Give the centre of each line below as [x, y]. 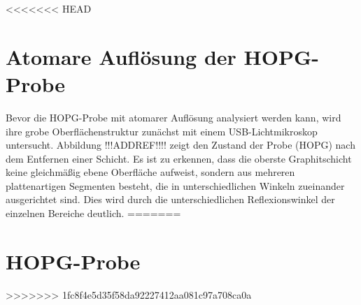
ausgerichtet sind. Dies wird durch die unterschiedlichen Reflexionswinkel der [170, 199]
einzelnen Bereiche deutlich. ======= [93, 213]
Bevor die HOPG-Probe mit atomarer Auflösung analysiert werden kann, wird [174, 117]
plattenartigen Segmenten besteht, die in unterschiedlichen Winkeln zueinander [175, 185]
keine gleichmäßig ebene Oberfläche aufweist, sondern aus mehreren [150, 172]
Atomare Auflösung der [121, 56]
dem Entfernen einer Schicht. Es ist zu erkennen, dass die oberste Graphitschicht [179, 158]
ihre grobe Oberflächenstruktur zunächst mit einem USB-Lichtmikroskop [162, 131]
